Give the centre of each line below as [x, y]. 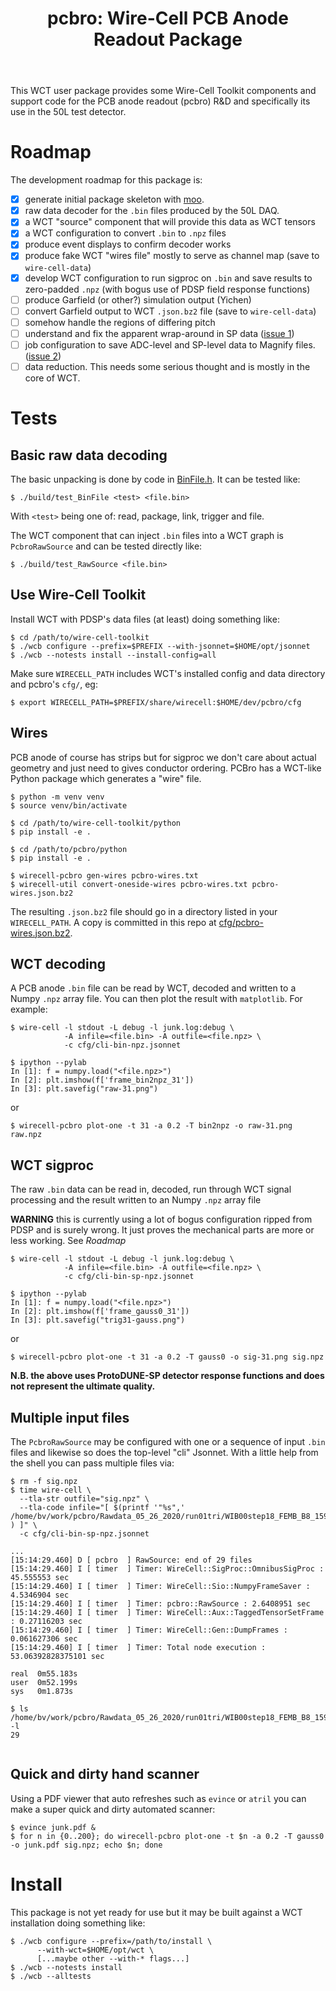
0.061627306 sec [44, 1639]
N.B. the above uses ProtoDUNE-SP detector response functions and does [167, 1376]
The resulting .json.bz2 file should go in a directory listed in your [144, 911]
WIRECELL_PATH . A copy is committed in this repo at [113, 922]
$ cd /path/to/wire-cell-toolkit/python [96, 823]
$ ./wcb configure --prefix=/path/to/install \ [111, 1941]
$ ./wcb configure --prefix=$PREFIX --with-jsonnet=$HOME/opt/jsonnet [160, 646]
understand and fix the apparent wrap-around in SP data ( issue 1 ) [159, 333]
